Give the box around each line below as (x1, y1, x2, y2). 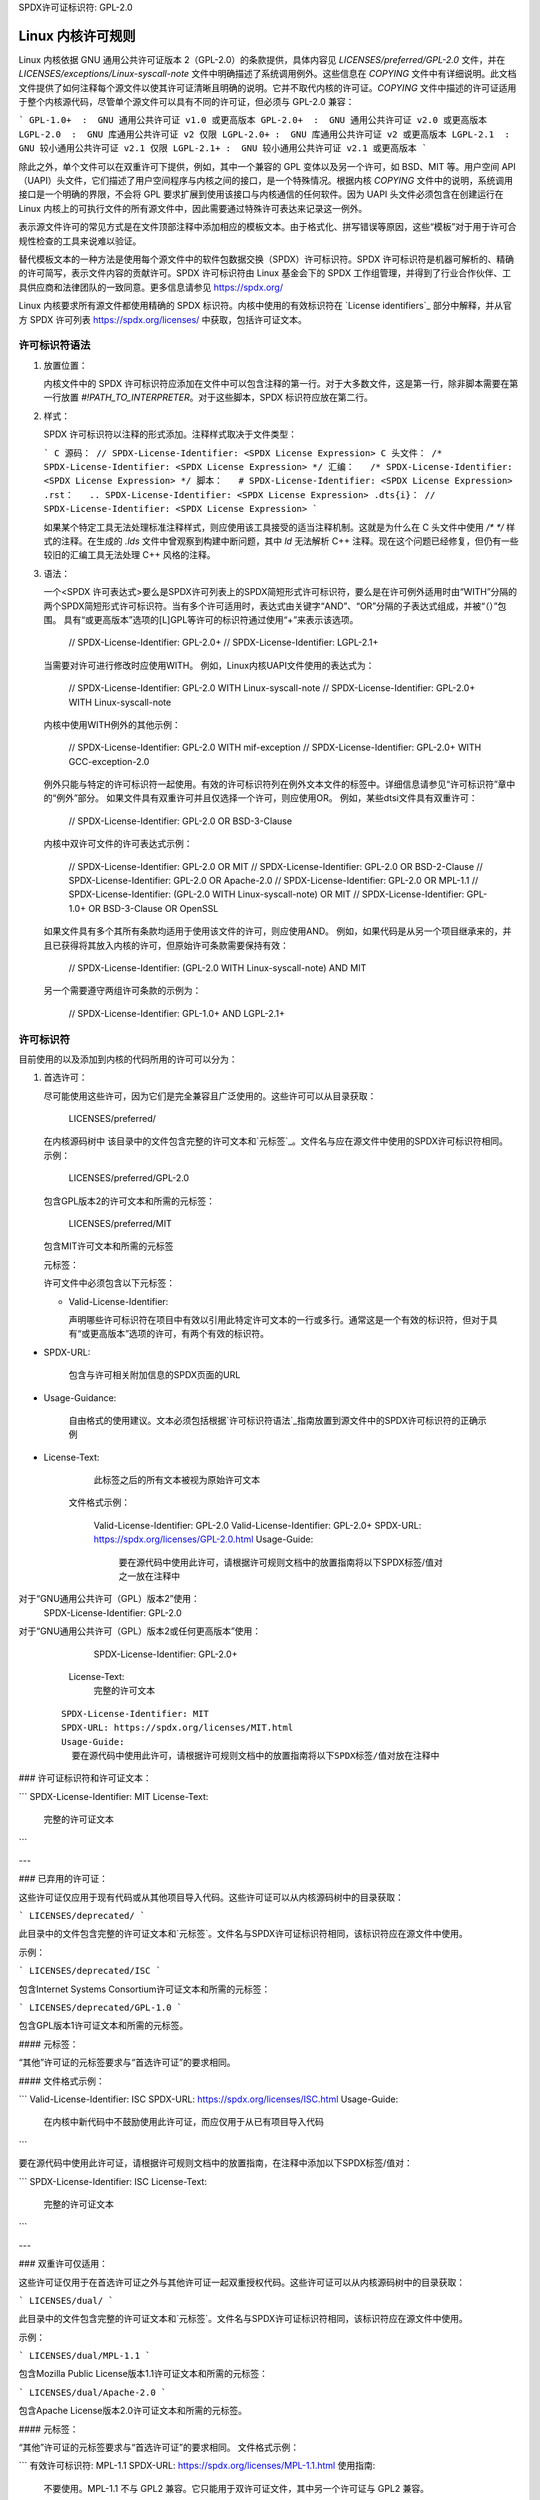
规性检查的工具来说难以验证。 (18, 235, 142, 247)
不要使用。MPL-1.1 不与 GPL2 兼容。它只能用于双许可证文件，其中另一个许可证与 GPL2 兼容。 (43, 2482, 430, 2494)
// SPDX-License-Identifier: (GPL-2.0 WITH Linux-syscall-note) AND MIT (68, 961, 367, 974)
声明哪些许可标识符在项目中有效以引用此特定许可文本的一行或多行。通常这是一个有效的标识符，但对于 (68, 1313, 489, 1325)
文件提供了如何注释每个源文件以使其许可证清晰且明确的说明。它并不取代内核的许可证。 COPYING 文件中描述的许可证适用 (18, 81, 517, 94)
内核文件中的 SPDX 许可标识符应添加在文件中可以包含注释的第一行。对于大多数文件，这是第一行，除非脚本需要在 (43, 378, 510, 390)
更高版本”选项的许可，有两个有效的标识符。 (90, 1328, 270, 1340)
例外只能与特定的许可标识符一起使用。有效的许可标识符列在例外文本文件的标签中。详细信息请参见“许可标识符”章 (43, 778, 507, 790)
